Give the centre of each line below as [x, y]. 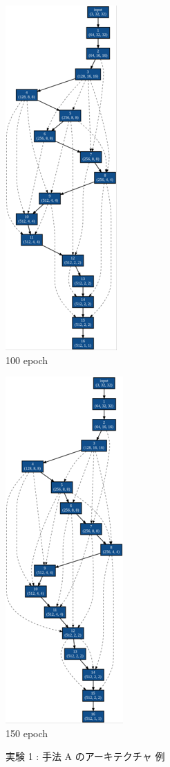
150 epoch [27, 733]
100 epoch [27, 360]
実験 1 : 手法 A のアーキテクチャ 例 [85, 756]
